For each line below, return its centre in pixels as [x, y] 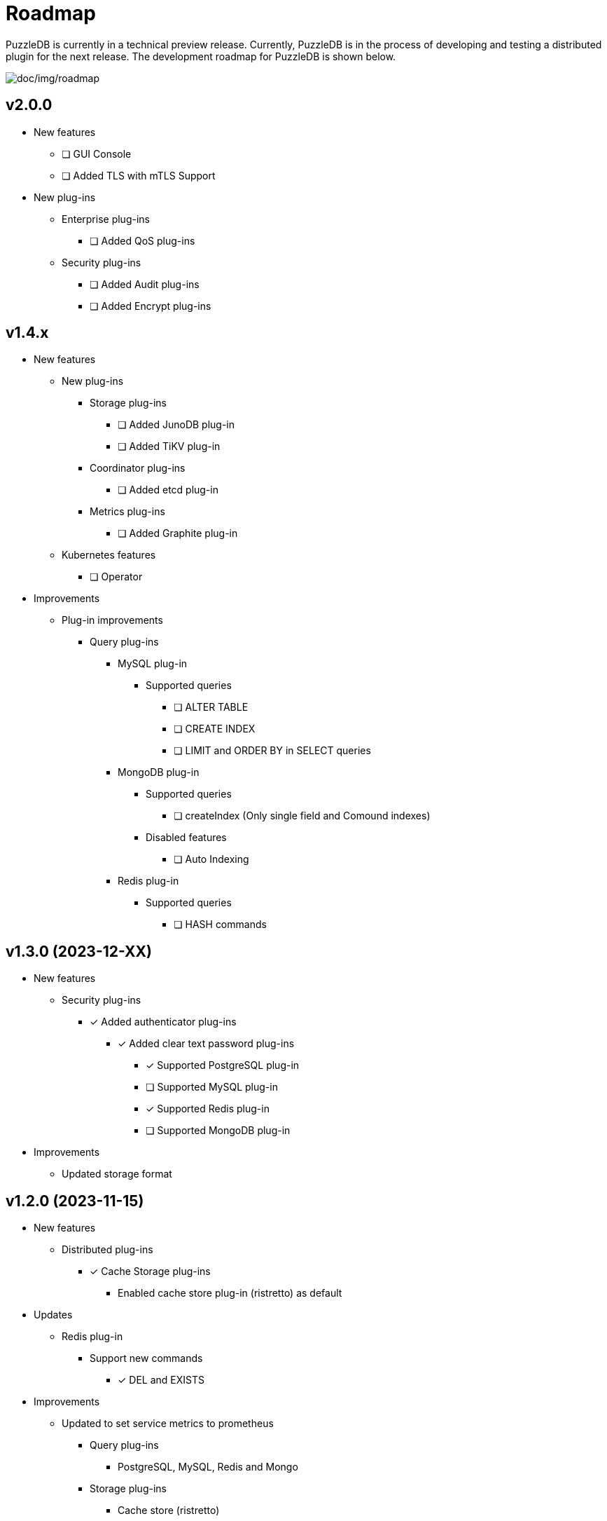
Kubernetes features [109, 555]
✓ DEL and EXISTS [161, 1380]
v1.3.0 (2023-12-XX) [79, 951]
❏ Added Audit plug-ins [145, 284]
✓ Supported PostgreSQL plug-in [223, 1065]
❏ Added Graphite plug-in [178, 533]
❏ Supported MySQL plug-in [212, 1087]
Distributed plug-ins [107, 1250]
